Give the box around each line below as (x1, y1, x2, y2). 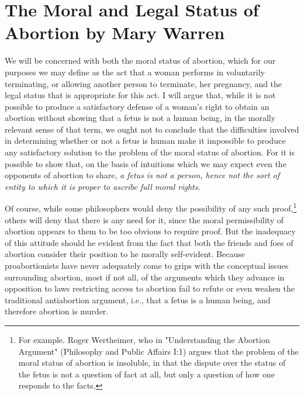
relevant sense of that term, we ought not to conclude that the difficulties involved (5, 123, 299, 135)
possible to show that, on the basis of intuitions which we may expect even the (5, 157, 286, 169)
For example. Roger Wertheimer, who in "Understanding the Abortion (18, 334, 270, 346)
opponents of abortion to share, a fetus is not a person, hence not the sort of (5, 169, 280, 181)
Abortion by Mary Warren (5, 20, 225, 44)
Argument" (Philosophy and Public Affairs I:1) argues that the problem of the (18, 345, 299, 357)
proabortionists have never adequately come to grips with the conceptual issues (5, 259, 289, 272)
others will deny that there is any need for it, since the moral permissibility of (5, 213, 284, 226)
